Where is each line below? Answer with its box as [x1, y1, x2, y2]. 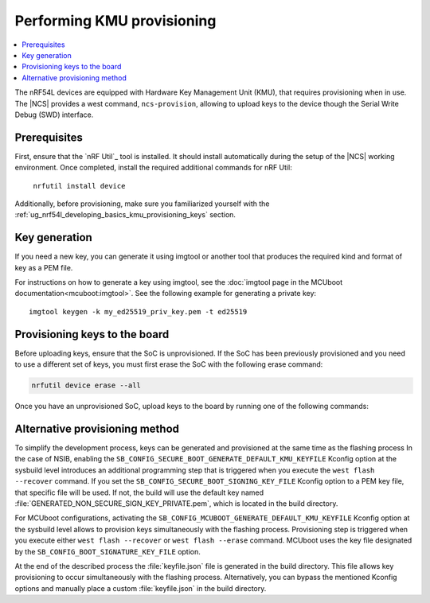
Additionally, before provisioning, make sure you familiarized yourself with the [14, 199, 270, 208]
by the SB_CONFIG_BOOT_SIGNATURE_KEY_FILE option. [14, 547, 201, 556]
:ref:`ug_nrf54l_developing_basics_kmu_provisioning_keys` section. [14, 210, 236, 220]
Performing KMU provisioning [14, 12, 217, 29]
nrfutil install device [33, 181, 126, 190]
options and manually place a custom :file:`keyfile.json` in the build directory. [14, 583, 267, 593]
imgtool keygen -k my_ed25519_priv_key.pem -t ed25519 [29, 307, 248, 316]
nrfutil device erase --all [31, 381, 141, 390]
